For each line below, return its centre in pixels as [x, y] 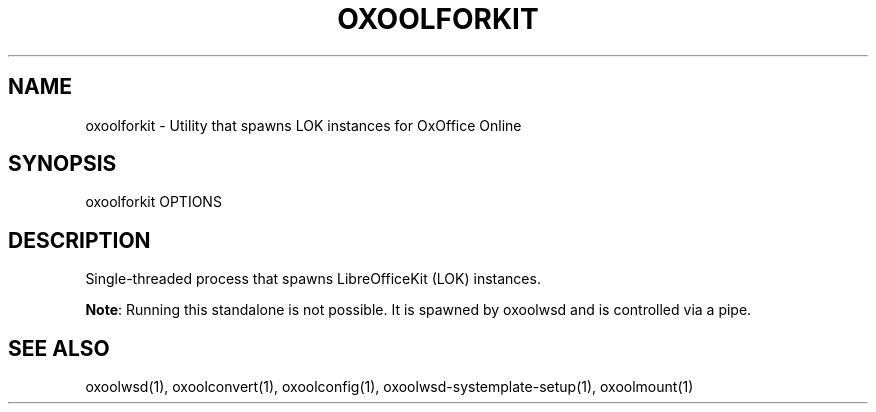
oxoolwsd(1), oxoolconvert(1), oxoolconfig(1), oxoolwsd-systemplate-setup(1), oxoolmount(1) [389, 387]
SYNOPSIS [62, 164]
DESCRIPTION [79, 240]
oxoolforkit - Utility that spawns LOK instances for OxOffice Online [303, 125]
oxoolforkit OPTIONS [153, 202]
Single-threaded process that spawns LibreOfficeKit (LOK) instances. [313, 279]
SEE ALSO [59, 348]
